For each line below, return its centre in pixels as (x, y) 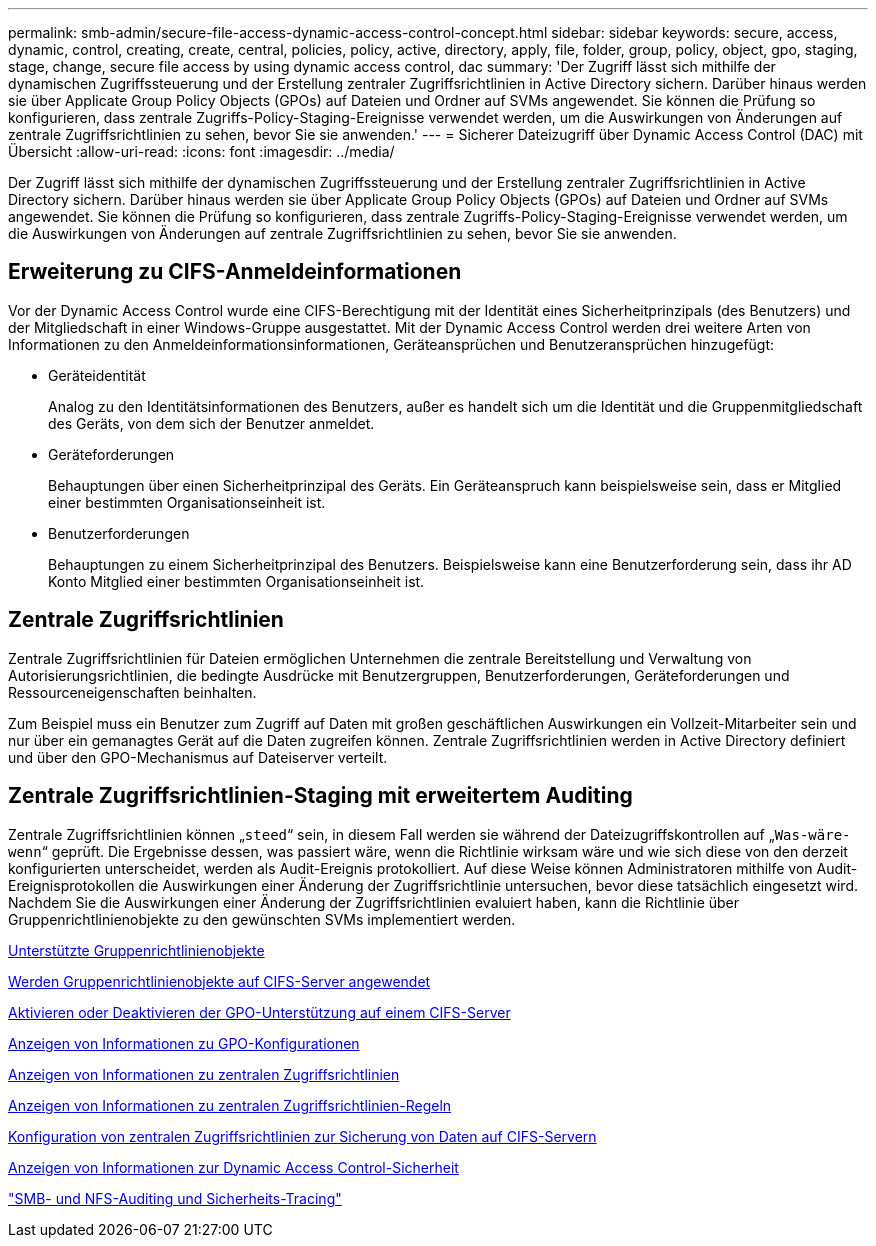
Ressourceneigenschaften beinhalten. (132, 692)
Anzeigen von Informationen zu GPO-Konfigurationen (184, 1043)
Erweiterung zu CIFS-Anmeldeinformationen (235, 272)
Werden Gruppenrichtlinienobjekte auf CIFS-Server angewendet (219, 981)
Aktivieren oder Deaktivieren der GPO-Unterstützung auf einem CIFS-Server (259, 1012)
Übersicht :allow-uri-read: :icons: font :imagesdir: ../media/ (201, 151)
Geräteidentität (97, 375)
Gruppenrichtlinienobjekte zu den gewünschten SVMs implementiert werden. (262, 919)
